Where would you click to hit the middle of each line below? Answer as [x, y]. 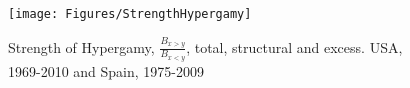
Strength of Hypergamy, [81, 46]
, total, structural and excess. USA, [294, 46]
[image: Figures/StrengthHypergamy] [130, 14]
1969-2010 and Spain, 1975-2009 [106, 70]
